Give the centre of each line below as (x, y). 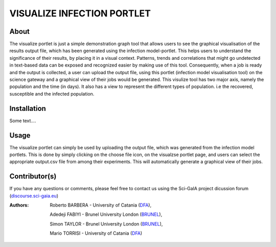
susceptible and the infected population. (52, 94)
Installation (28, 108)
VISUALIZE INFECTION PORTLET (80, 13)
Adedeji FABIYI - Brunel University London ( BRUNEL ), (106, 214)
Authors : (19, 205)
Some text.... (23, 121)
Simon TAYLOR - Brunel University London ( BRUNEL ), (106, 224)
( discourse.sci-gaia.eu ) (34, 196)
